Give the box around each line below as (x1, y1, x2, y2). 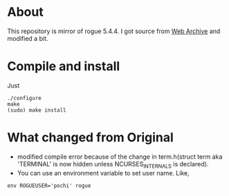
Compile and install (7, 59, 120, 75)
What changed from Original (7, 130, 174, 146)
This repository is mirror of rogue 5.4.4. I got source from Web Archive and (7, 27, 221, 35)
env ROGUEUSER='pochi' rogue (7, 182, 91, 189)
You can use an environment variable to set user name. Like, (17, 168, 190, 177)
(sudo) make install (7, 106, 67, 114)
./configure (7, 95, 42, 101)
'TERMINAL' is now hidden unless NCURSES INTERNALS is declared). (17, 159, 209, 170)
